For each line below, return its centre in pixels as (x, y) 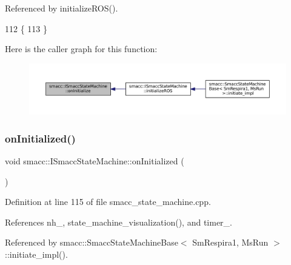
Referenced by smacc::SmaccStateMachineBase (92, 242)
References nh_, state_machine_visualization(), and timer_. (119, 222)
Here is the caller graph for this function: (81, 49)
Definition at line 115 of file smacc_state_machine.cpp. (108, 202)
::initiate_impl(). (36, 254)
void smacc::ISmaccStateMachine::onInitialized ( (95, 161)
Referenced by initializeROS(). (62, 8)
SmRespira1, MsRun (230, 242)
